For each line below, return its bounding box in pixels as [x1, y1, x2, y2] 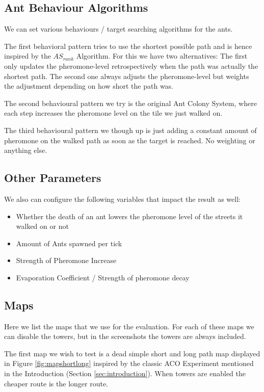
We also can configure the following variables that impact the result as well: [4, 193, 241, 204]
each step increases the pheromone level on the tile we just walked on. [4, 108, 223, 118]
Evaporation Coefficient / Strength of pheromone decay [16, 272, 190, 282]
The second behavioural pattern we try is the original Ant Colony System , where [4, 97, 257, 108]
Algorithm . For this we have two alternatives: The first [76, 50, 248, 61]
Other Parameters [4, 170, 101, 186]
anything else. [4, 145, 47, 155]
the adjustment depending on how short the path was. [4, 81, 174, 91]
